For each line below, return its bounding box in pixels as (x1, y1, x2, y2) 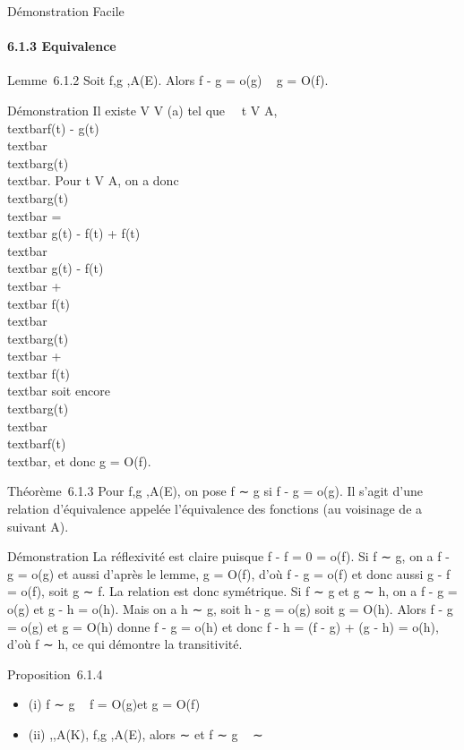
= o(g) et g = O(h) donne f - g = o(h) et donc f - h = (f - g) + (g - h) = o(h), (7, 617, 439, 635)
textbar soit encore (7, 381, 110, 400)
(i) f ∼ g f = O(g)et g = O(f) (28, 695, 201, 713)
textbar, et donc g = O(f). (7, 451, 151, 470)
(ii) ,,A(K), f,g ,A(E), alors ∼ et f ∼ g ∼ (28, 724, 263, 743)
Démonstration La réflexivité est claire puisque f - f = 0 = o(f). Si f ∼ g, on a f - (7, 547, 450, 566)
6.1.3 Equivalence (7, 37, 116, 55)
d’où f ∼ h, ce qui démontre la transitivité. (7, 635, 243, 653)
